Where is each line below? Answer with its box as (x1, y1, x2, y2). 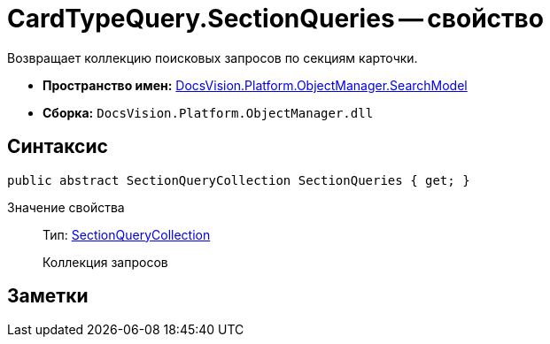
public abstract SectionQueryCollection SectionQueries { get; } (7, 172, 470, 187)
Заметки (7, 285, 89, 308)
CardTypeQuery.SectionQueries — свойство (7, 4, 544, 34)
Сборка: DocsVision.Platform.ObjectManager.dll (43, 104, 374, 120)
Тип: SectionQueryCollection (43, 226, 211, 242)
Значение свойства (7, 199, 125, 215)
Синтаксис (7, 135, 108, 158)
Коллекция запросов (43, 254, 168, 270)
